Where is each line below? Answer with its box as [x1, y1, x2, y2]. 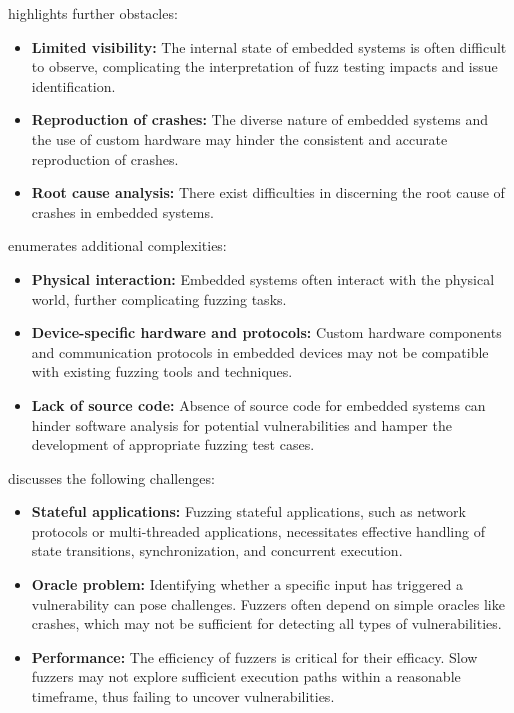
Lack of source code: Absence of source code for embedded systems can [31, 394, 486, 415]
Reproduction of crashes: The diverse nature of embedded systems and [31, 109, 489, 130]
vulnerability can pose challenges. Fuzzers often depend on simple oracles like [31, 593, 505, 614]
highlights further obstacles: [8, 3, 178, 23]
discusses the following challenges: [8, 467, 215, 488]
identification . [31, 75, 116, 96]
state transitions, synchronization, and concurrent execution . [31, 540, 403, 561]
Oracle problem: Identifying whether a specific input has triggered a [31, 574, 464, 595]
